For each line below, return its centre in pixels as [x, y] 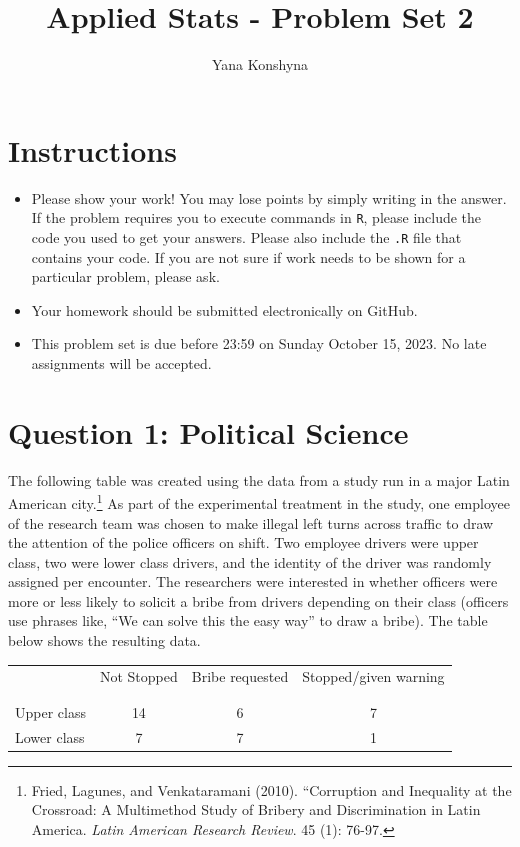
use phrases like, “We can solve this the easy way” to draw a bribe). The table [248, 620]
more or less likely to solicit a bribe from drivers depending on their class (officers [258, 600]
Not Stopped [138, 676]
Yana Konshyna [260, 64]
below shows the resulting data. [104, 640]
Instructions [92, 149]
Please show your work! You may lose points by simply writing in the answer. [269, 197]
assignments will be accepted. [121, 362]
